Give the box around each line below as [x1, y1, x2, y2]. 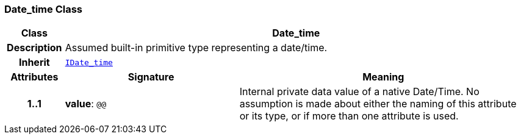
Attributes [10, 71, 59, 84]
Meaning [362, 71, 404, 84]
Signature [128, 71, 174, 84]
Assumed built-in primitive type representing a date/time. [65, 41, 328, 54]
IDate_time [65, 57, 113, 67]
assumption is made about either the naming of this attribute [239, 98, 517, 110]
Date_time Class [4, 3, 83, 15]
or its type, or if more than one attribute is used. [239, 110, 459, 123]
